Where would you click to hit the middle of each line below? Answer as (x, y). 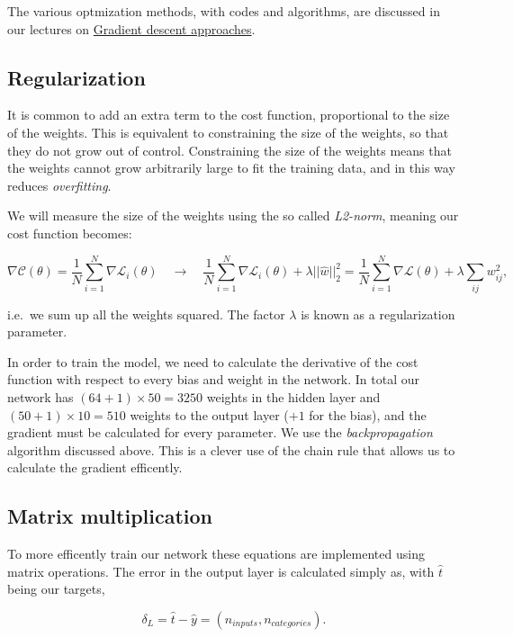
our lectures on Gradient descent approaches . (131, 28)
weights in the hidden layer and (293, 397)
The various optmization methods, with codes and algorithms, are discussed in (224, 11)
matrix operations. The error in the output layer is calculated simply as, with (221, 571)
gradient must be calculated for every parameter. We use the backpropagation (220, 432)
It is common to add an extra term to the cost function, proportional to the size (229, 115)
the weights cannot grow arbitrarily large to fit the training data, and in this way (231, 168)
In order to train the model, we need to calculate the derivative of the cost (213, 361)
